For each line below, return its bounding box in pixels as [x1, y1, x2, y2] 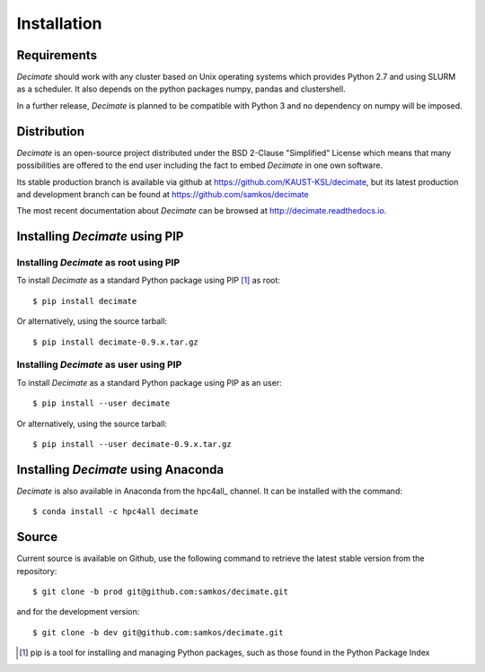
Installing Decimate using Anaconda [16, 462, 225, 477]
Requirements [16, 48, 98, 63]
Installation [16, 13, 102, 33]
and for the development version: [16, 607, 140, 617]
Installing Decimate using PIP [16, 229, 184, 244]
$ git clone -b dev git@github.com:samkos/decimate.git [32, 627, 284, 637]
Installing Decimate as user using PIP [16, 359, 182, 371]
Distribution [16, 124, 85, 139]
